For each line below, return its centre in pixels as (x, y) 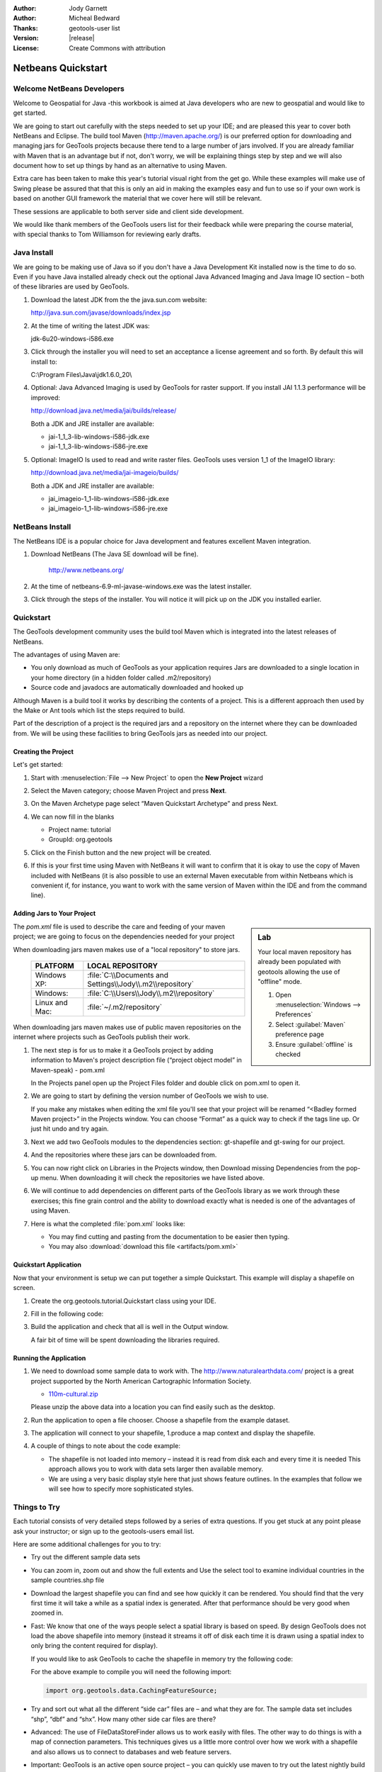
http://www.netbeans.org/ (86, 570)
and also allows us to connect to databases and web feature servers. (131, 1751)
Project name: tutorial (80, 830)
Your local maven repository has (305, 952)
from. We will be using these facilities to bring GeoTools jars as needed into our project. (140, 733)
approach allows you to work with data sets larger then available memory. (156, 1469)
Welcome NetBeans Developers (69, 89)
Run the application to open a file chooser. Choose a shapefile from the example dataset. (160, 1420)
